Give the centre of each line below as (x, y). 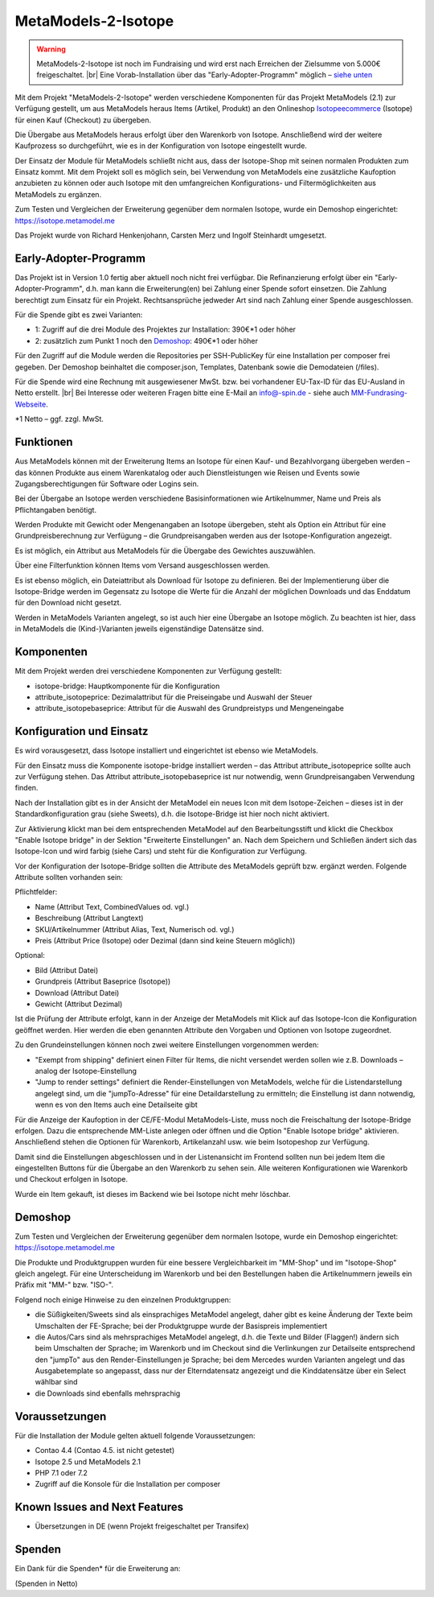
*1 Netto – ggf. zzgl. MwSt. (59, 419)
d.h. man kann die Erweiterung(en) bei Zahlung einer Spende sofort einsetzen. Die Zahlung (236, 289)
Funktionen (44, 442)
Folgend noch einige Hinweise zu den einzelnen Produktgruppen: (123, 1299)
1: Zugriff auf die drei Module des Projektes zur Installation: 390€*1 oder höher (166, 329)
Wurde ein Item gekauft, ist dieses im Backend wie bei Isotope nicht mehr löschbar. (153, 1194)
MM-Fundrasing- (379, 393)
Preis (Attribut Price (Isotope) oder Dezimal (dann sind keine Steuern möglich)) (165, 941)
